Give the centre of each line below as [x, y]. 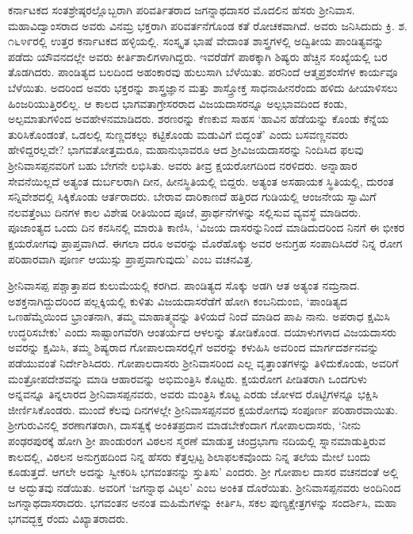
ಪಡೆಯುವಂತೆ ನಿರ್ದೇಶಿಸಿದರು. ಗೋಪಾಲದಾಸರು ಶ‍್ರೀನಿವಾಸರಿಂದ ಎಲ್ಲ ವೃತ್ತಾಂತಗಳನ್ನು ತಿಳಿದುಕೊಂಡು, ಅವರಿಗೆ [203, 363]
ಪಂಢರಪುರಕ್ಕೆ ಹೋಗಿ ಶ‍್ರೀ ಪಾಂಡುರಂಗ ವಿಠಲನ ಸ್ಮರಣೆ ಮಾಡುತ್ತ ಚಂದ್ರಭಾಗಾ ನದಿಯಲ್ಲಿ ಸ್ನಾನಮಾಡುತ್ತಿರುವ [197, 441]
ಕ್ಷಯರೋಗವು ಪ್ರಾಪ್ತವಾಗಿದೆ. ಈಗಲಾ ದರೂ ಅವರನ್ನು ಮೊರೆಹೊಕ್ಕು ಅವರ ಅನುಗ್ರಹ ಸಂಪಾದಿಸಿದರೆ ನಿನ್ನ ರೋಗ [205, 242]
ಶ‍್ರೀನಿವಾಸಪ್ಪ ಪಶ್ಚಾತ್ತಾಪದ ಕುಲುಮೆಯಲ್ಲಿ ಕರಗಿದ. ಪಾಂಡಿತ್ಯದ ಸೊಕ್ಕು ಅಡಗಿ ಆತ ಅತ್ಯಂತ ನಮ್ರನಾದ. [184, 285]
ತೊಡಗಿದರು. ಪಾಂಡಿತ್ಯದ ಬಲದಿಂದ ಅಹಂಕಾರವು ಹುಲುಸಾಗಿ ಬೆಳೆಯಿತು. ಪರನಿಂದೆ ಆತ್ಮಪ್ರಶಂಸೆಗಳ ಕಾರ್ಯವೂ [203, 72]
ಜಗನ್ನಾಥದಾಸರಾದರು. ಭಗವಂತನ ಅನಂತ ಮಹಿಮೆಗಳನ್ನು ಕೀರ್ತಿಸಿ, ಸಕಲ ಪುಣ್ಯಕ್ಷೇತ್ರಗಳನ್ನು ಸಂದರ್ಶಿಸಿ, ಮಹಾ [203, 503]
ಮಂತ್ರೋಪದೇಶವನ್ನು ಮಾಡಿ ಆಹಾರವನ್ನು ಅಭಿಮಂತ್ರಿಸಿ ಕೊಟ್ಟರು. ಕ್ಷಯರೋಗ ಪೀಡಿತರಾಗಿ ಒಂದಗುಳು [187, 378]
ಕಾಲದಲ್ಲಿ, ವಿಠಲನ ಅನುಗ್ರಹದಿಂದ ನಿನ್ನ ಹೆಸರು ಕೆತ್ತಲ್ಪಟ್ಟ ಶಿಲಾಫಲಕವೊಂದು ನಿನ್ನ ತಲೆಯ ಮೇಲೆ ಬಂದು [189, 456]
